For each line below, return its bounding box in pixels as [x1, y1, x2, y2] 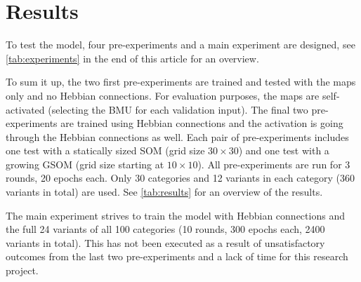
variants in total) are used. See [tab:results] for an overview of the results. [6, 184, 323, 199]
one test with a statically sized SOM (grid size [6, 143, 205, 158]
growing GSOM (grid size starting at [6, 156, 164, 171]
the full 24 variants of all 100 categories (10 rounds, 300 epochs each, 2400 [6, 222, 325, 236]
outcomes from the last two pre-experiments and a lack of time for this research [6, 249, 348, 264]
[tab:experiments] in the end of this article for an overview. [6, 51, 259, 65]
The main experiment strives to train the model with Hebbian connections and [6, 208, 345, 222]
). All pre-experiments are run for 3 [197, 156, 350, 171]
